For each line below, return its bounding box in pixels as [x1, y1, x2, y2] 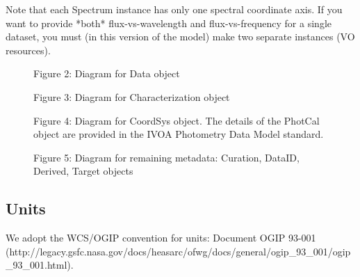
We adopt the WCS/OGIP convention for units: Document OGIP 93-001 [6, 230, 316, 245]
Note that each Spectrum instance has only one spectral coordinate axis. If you [6, 2, 343, 16]
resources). [6, 42, 51, 57]
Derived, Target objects [33, 164, 133, 178]
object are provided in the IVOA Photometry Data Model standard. [33, 127, 324, 141]
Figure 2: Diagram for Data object [33, 66, 180, 81]
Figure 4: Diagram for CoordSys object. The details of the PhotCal [33, 113, 320, 127]
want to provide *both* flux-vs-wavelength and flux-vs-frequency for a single [6, 15, 332, 30]
